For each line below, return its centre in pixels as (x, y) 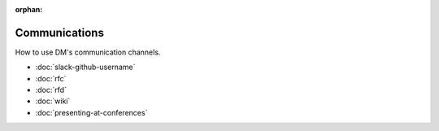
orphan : (29, 9)
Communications (60, 33)
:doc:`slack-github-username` (85, 67)
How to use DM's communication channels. (88, 52)
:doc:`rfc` (51, 78)
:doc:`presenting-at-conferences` (91, 112)
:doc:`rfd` (51, 90)
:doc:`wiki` (53, 101)
